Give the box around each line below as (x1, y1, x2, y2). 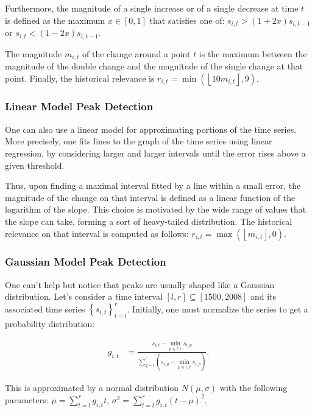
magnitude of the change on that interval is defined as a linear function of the (5, 191, 296, 203)
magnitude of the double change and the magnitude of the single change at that (5, 59, 303, 72)
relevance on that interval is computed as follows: (5, 227, 189, 239)
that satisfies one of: (149, 13, 225, 26)
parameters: (5, 393, 49, 406)
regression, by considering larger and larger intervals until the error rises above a (5, 146, 306, 159)
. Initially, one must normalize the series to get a (127, 302, 308, 315)
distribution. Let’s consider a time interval (5, 290, 163, 303)
